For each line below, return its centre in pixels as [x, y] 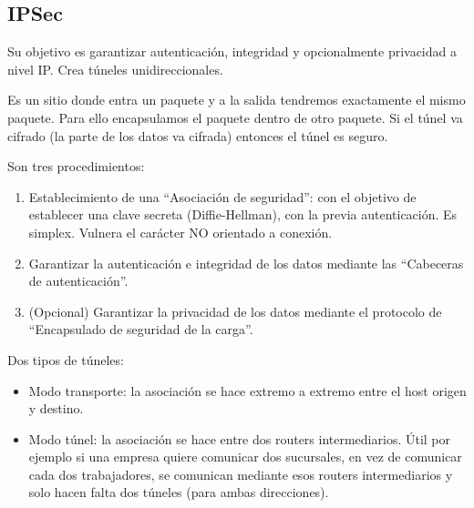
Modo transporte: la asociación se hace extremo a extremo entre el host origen [247, 390]
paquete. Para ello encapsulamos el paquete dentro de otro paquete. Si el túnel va [235, 117]
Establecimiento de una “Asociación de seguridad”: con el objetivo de [222, 196]
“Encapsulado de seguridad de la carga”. [141, 329]
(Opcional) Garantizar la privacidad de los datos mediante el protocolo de [235, 311]
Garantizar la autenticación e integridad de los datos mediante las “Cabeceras [246, 263]
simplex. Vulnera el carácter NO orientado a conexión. [180, 232]
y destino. [56, 408]
